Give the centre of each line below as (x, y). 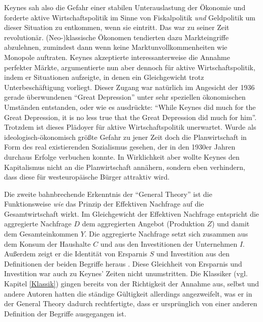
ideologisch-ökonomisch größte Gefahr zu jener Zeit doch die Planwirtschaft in (125, 137)
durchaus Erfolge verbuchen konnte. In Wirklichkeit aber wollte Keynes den (122, 156)
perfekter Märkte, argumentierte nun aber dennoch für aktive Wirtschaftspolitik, (130, 67)
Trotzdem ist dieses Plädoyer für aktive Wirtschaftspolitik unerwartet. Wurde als (130, 127)
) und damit (231, 224)
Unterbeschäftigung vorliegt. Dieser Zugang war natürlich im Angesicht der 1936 (129, 87)
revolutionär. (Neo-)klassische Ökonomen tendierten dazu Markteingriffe (117, 37)
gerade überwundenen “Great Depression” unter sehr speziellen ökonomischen (125, 97)
